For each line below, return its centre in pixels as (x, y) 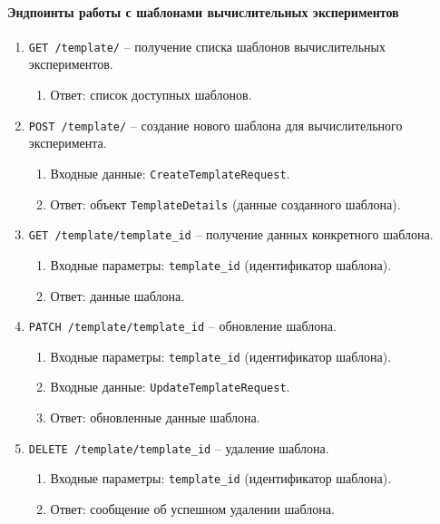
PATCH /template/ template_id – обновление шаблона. (182, 326)
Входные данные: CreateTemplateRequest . (170, 173)
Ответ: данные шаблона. (117, 295)
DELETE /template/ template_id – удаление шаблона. (179, 447)
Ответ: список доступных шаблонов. (151, 95)
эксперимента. (68, 143)
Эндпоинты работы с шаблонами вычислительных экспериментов (203, 11)
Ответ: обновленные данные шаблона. (155, 417)
